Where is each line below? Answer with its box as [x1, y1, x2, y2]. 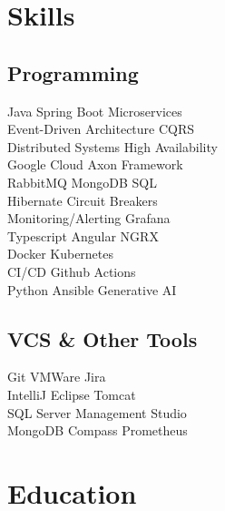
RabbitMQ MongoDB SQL [7, 172, 157, 191]
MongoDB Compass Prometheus [7, 421, 188, 440]
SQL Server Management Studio [7, 403, 187, 422]
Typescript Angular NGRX [7, 226, 159, 245]
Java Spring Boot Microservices [7, 101, 182, 120]
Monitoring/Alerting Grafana [7, 209, 171, 228]
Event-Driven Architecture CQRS [7, 119, 195, 138]
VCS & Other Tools [7, 324, 198, 353]
